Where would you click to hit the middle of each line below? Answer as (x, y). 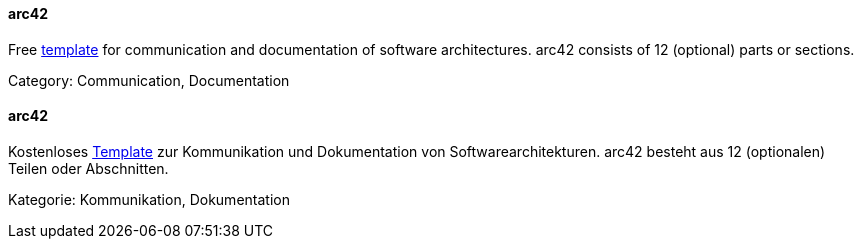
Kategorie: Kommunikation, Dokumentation (149, 199)
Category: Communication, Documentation (149, 80)
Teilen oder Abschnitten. (88, 168)
